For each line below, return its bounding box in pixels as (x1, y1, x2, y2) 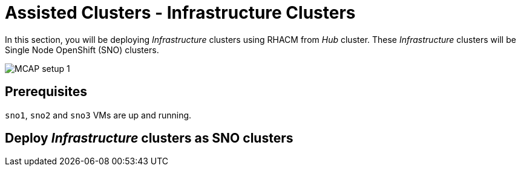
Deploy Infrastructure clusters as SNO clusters (5, 131, 293, 146)
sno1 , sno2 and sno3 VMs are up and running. (5, 109, 192, 120)
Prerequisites (5, 84, 87, 100)
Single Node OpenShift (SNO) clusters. (5, 44, 159, 55)
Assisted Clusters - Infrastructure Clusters (5, 2, 356, 23)
